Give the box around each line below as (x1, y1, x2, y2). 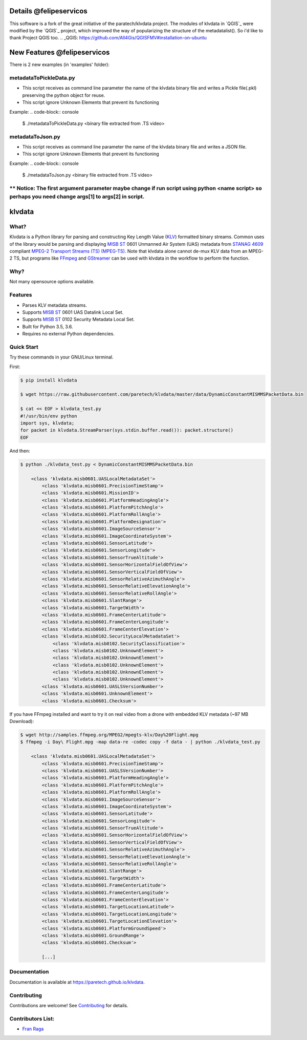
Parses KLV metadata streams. (22, 302, 87, 308)
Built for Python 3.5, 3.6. (22, 323, 74, 330)
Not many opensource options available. (9, 279, 95, 285)
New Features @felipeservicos (9, 48, 110, 57)
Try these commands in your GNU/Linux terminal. (9, 354, 114, 360)
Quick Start (9, 343, 38, 350)
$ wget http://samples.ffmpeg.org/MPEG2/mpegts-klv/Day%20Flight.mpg (20, 732, 199, 737)
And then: (9, 448, 30, 454)
